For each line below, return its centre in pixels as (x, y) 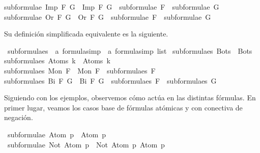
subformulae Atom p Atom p (57, 134)
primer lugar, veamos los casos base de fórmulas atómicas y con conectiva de (123, 107)
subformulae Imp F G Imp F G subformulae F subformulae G (112, 7)
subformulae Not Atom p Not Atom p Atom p (86, 144)
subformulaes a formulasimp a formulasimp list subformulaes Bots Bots (130, 50)
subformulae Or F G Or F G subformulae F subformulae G (108, 16)
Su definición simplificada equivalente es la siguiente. (86, 34)
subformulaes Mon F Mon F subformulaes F (80, 70)
